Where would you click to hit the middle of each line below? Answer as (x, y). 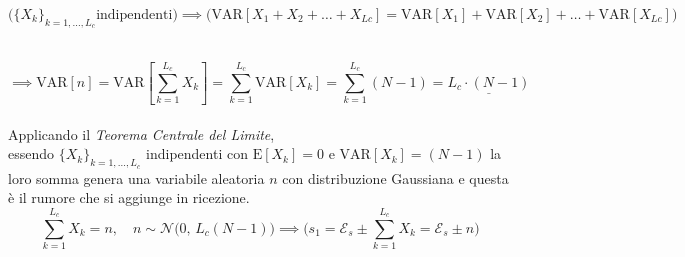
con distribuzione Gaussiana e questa (395, 177)
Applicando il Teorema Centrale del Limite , (141, 133)
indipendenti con (197, 153)
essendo (31, 153)
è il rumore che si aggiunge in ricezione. (129, 197)
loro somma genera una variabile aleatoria (136, 177)
